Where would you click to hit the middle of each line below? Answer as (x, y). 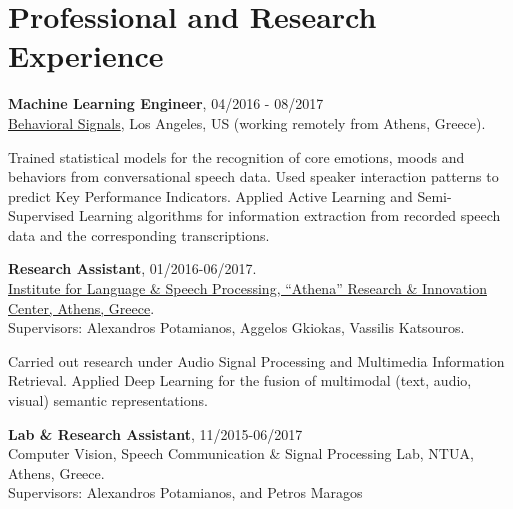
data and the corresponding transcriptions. (139, 234)
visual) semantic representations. (108, 400)
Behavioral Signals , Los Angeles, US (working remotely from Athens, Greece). (247, 122)
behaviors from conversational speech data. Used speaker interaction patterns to (253, 176)
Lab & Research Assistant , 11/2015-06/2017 (155, 433)
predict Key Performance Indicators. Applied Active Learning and (210, 195)
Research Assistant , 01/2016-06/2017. (132, 268)
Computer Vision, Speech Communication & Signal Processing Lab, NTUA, (241, 453)
